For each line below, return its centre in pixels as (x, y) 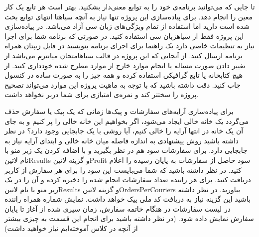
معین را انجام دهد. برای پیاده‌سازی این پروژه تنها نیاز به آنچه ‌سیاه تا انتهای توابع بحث (129, 16)
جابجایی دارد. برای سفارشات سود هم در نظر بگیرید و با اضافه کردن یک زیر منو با (126, 150)
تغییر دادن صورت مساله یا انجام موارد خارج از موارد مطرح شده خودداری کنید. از (125, 65)
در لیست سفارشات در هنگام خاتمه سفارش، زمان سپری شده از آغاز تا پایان (118, 208)
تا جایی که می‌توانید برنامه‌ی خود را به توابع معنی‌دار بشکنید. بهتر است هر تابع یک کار (130, 6)
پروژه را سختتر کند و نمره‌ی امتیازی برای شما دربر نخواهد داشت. (102, 94)
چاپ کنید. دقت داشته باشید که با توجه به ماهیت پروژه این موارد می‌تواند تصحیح (123, 84)
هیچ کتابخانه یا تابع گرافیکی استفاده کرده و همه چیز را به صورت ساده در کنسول (124, 75)
